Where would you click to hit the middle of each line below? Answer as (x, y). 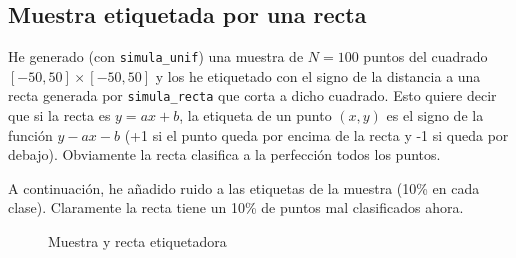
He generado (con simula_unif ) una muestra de (156, 56)
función (30, 134)
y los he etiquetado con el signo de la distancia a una (318, 75)
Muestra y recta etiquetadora (137, 241)
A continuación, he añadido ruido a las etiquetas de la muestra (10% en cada (244, 187)
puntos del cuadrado (425, 56)
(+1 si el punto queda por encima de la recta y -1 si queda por (316, 134)
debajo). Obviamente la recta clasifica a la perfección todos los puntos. (224, 154)
